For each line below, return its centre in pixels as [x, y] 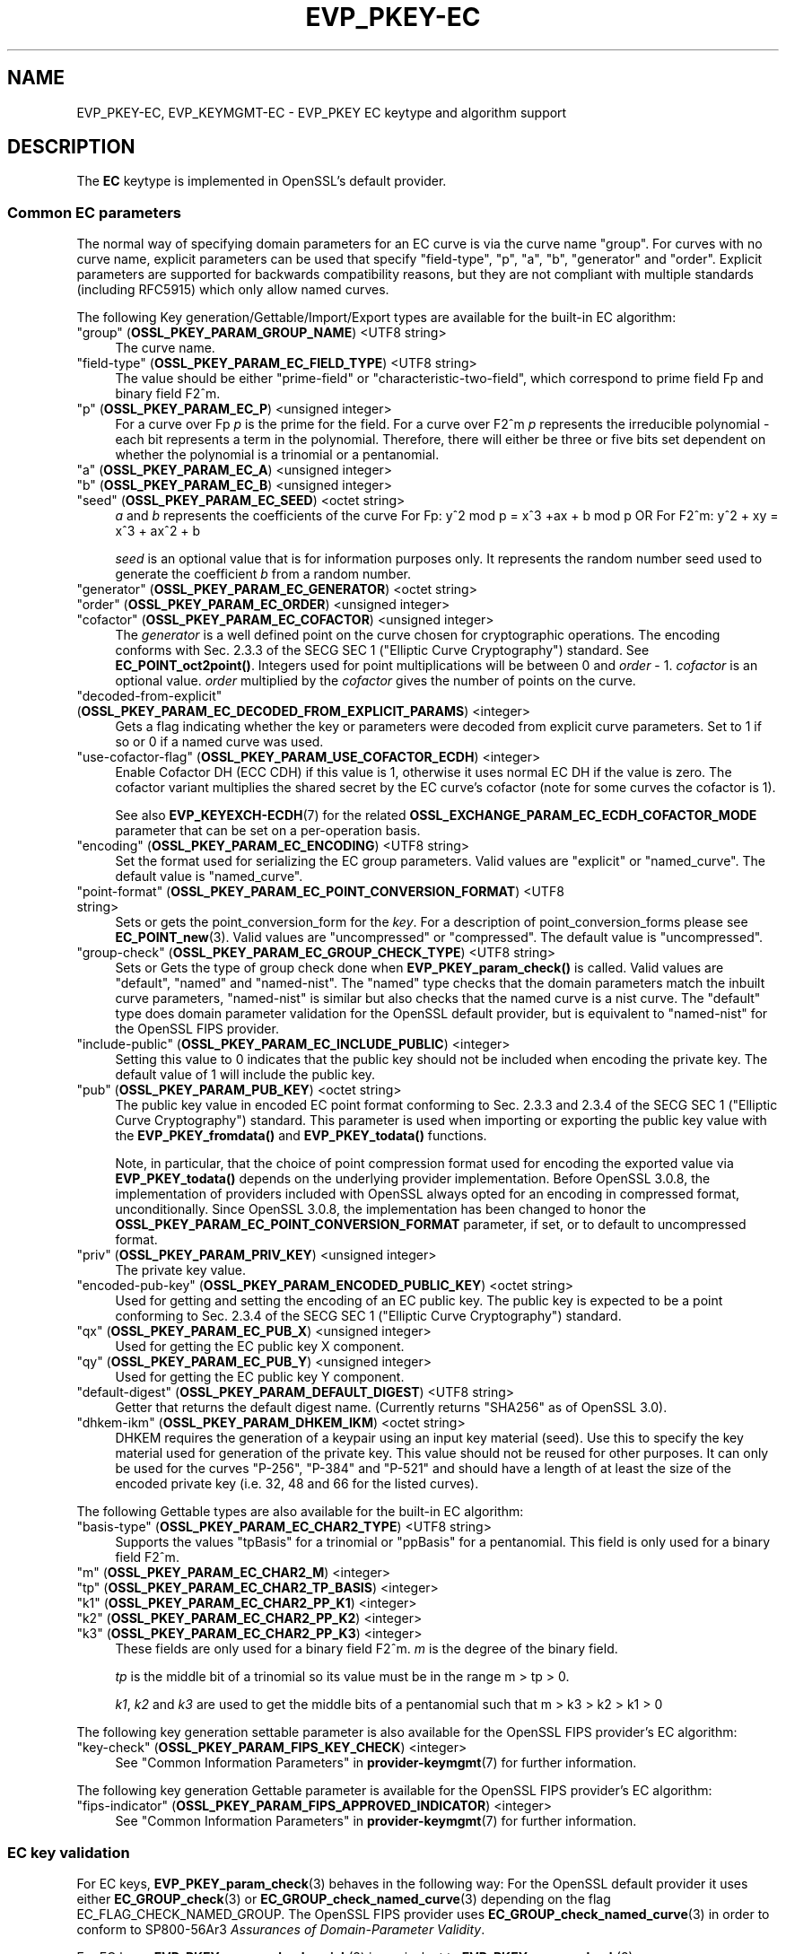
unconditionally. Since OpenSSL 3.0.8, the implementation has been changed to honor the [381, 1209]
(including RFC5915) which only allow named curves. [233, 290]
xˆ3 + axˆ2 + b [158, 531]
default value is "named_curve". [209, 877]
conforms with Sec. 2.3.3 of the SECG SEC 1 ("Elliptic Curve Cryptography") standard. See [382, 650]
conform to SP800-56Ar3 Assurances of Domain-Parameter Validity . [281, 1929]
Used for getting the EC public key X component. [260, 1347]
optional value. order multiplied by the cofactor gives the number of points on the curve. [376, 681]
